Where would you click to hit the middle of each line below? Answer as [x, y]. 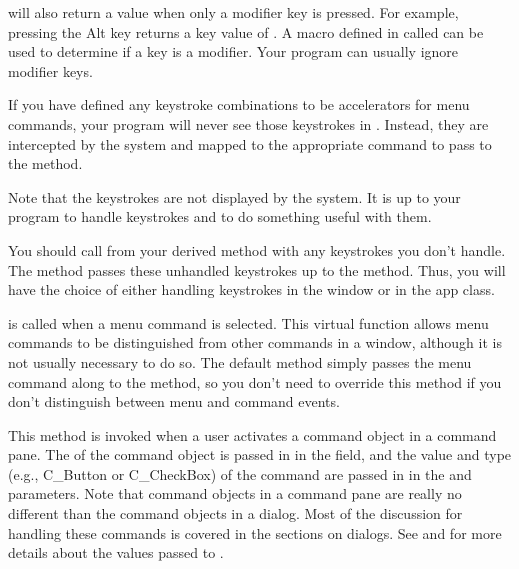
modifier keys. [50, 70]
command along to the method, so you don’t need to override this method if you [255, 381]
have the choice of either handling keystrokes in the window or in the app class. [251, 289]
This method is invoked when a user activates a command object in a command [252, 434]
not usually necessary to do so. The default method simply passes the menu [240, 361]
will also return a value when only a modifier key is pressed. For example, [233, 12]
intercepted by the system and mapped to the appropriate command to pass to [250, 143]
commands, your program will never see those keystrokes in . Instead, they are [248, 123]
